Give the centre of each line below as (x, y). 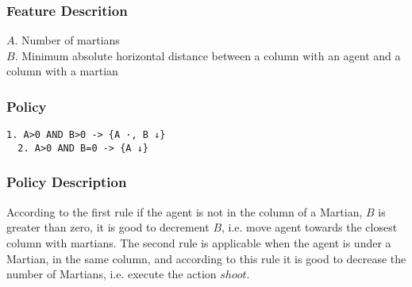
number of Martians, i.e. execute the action (112, 274)
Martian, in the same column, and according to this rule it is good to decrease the (206, 258)
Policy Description (67, 182)
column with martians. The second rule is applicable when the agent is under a (199, 242)
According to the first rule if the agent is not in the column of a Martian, (185, 211)
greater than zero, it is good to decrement (108, 227)
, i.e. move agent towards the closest (310, 227)
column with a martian (62, 71)
